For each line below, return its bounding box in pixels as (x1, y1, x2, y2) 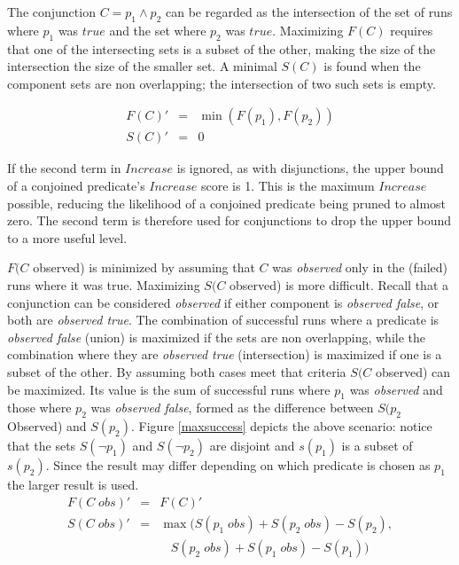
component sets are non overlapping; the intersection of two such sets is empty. (7, 74, 436, 92)
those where (7, 398, 72, 417)
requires (390, 20, 433, 39)
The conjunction (7, 3, 96, 20)
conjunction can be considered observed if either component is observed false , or (7, 293, 440, 311)
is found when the (323, 57, 421, 75)
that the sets (7, 436, 76, 455)
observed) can (376, 362, 451, 381)
